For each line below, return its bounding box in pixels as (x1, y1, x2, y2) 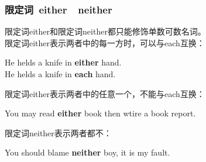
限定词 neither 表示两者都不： (5, 126, 112, 139)
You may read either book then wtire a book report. (5, 107, 196, 119)
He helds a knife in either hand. (5, 56, 122, 68)
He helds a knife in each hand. (5, 68, 116, 80)
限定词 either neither (5, 2, 112, 16)
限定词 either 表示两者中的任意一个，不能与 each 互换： (5, 87, 205, 99)
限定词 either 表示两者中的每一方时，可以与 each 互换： (5, 36, 205, 49)
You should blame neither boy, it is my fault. (5, 146, 170, 158)
